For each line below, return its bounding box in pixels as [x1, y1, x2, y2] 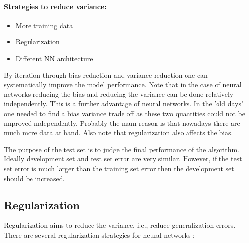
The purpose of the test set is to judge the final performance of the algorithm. [4, 144, 240, 154]
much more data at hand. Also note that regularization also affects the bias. [4, 127, 233, 138]
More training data [15, 20, 73, 30]
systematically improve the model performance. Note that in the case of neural [4, 79, 242, 90]
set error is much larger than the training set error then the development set [4, 163, 234, 173]
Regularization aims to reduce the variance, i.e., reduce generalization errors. [4, 220, 236, 230]
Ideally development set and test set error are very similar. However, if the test [4, 153, 242, 164]
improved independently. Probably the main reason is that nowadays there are [4, 118, 240, 128]
